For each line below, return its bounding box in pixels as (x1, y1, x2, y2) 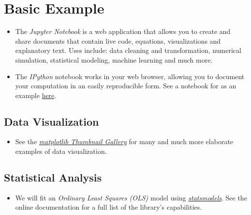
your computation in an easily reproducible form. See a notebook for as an (15, 81, 236, 91)
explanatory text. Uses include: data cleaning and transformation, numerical (15, 45, 241, 55)
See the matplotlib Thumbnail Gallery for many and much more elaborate (15, 136, 234, 147)
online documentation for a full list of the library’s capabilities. (15, 202, 202, 212)
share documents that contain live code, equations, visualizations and (15, 35, 221, 46)
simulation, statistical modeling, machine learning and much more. (15, 54, 213, 65)
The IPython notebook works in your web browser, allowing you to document (15, 71, 245, 81)
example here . (15, 90, 57, 100)
